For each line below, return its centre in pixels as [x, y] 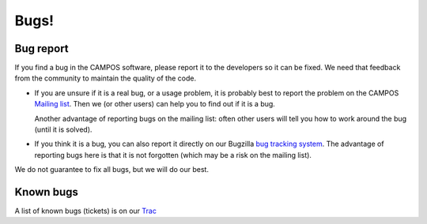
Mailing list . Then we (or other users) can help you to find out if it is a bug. [155, 104]
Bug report [42, 49]
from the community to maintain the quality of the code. [106, 78]
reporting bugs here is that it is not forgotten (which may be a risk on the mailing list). [173, 155]
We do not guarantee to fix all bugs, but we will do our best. [112, 170]
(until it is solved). [63, 129]
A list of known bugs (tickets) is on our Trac [86, 211]
